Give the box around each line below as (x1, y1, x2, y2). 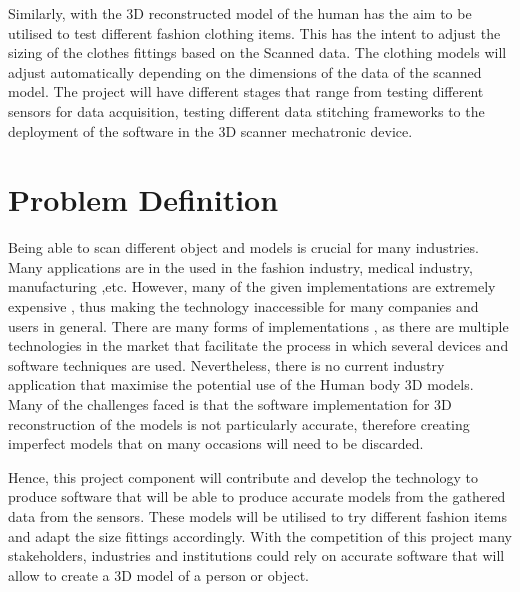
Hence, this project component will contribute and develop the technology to (8, 466, 478, 487)
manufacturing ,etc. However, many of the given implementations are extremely (8, 276, 496, 297)
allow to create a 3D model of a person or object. (8, 564, 309, 585)
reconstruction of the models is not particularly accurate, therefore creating (8, 413, 470, 434)
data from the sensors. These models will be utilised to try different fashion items (8, 506, 507, 526)
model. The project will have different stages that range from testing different (8, 81, 484, 102)
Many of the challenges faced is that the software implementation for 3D (8, 394, 452, 415)
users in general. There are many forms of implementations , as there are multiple (8, 315, 509, 336)
